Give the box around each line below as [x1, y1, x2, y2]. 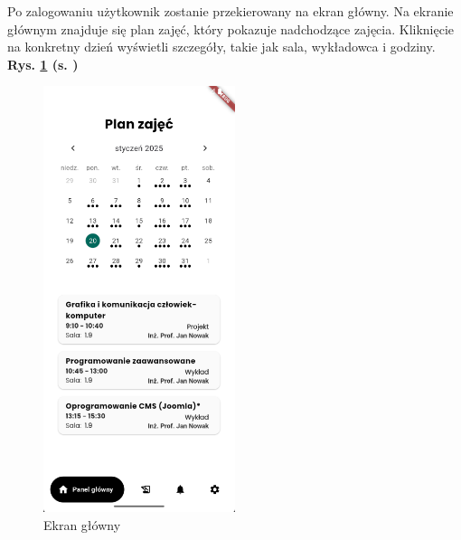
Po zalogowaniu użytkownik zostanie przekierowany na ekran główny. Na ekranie [7, 2, 454, 20]
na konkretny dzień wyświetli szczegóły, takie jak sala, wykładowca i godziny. [7, 37, 436, 56]
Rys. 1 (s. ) [7, 54, 79, 73]
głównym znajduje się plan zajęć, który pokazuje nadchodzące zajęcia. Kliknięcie [7, 19, 455, 38]
